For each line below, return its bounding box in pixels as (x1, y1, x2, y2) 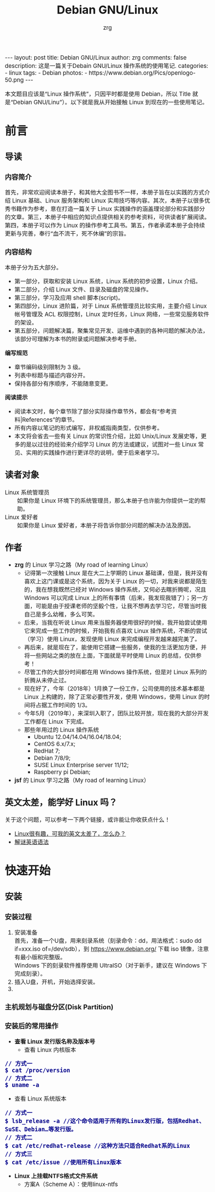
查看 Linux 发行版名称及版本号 (14, 1037, 95, 1045)
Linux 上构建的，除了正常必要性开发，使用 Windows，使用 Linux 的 (24, 693, 205, 701)
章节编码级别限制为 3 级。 (14, 363, 84, 371)
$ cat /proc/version (5, 1067, 70, 1074)
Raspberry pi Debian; (34, 768, 91, 776)
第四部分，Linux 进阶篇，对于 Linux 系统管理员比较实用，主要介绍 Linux (14, 302, 207, 310)
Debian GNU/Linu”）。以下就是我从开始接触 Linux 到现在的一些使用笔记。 (13, 98, 208, 106)
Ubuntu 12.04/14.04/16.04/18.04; (34, 733, 122, 741)
